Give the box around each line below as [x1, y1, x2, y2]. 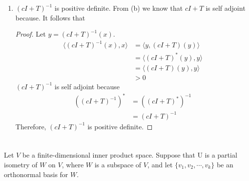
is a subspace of [94, 159, 142, 169]
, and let [147, 159, 173, 169]
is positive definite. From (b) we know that [54, 3, 183, 13]
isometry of [4, 159, 38, 169]
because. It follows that [15, 12, 85, 22]
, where [62, 159, 84, 169]
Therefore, [15, 121, 46, 131]
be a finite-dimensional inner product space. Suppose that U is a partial [22, 150, 237, 160]
